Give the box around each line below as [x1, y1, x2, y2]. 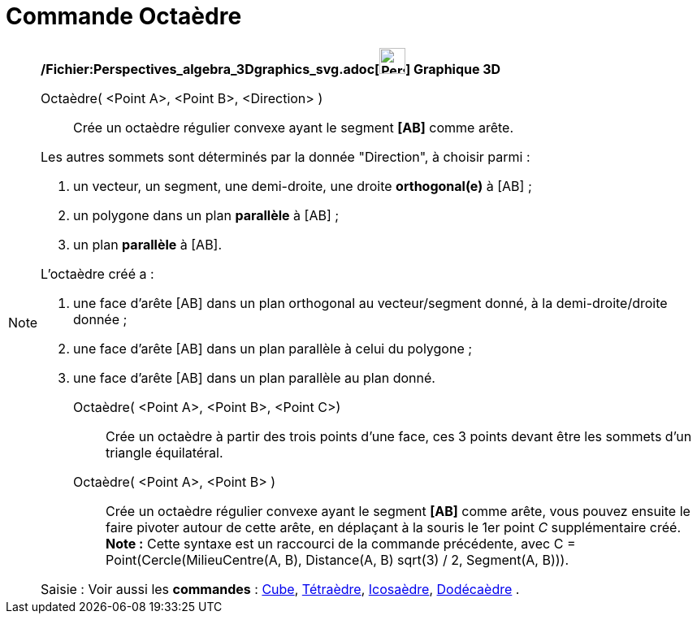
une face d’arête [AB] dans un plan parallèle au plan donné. [73, 369, 435, 386]
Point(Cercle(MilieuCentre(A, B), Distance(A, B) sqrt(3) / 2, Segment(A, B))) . [106, 551, 569, 568]
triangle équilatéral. [106, 444, 223, 461]
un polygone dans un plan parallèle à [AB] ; [73, 206, 340, 223]
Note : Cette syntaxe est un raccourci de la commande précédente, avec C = [106, 535, 576, 552]
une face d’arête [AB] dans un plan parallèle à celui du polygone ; [73, 340, 473, 357]
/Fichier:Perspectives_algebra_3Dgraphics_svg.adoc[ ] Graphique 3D [41, 60, 501, 77]
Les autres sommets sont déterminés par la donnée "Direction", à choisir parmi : [41, 148, 530, 165]
